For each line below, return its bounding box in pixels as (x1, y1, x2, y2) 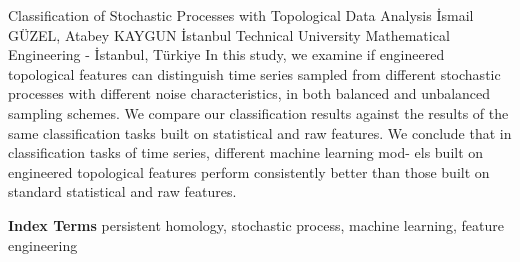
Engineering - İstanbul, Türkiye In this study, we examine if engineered (8, 44, 445, 65)
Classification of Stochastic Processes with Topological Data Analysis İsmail (8, 5, 474, 25)
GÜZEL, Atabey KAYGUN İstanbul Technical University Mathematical (8, 24, 450, 45)
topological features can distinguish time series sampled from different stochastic (8, 63, 501, 84)
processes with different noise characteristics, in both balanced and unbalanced (8, 83, 491, 104)
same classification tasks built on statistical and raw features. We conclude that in (8, 122, 512, 143)
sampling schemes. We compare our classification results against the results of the (8, 102, 509, 123)
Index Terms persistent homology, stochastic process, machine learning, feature (8, 214, 504, 235)
